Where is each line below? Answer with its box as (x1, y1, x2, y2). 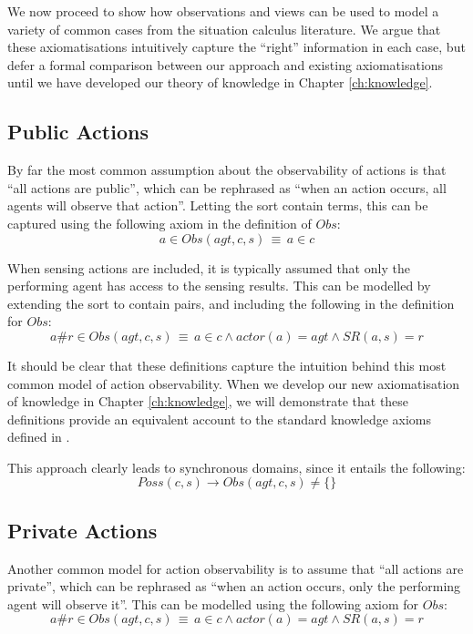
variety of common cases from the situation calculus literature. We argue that (7, 19, 441, 38)
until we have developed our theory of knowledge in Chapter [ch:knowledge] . (7, 73, 433, 92)
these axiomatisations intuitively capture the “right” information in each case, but (7, 37, 466, 56)
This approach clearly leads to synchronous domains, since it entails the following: (7, 457, 466, 476)
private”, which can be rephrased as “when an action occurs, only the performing (7, 577, 461, 596)
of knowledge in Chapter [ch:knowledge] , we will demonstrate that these (7, 392, 409, 411)
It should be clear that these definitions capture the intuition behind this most (7, 355, 447, 374)
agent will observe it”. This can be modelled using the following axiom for (7, 594, 419, 613)
